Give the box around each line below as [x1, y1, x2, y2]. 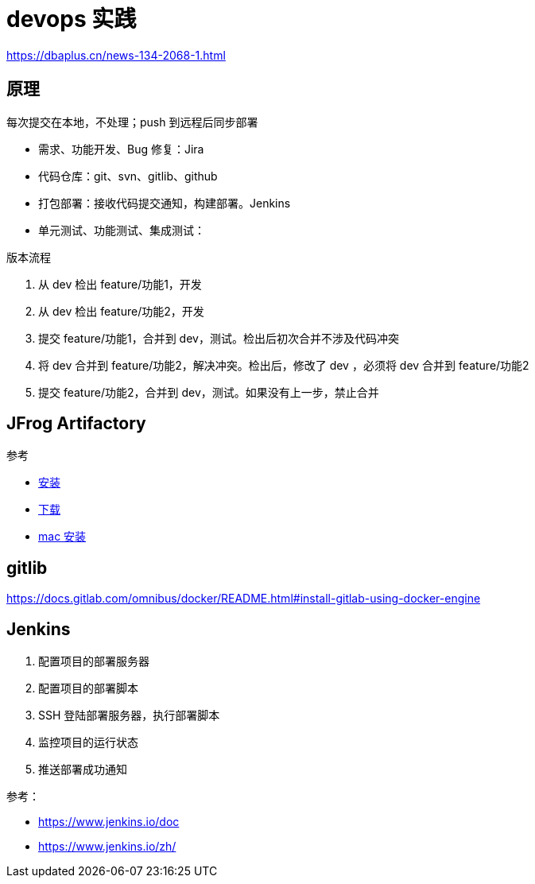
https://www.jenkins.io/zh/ [38, 839, 176, 854]
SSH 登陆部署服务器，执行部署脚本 [38, 708, 220, 723]
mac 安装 [38, 529, 87, 544]
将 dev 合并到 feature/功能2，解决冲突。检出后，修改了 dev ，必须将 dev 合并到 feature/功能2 [38, 358, 529, 372]
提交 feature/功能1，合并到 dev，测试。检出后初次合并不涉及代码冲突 [38, 331, 399, 345]
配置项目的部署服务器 [38, 654, 149, 669]
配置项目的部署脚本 [38, 681, 138, 696]
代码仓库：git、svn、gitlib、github [38, 169, 218, 183]
